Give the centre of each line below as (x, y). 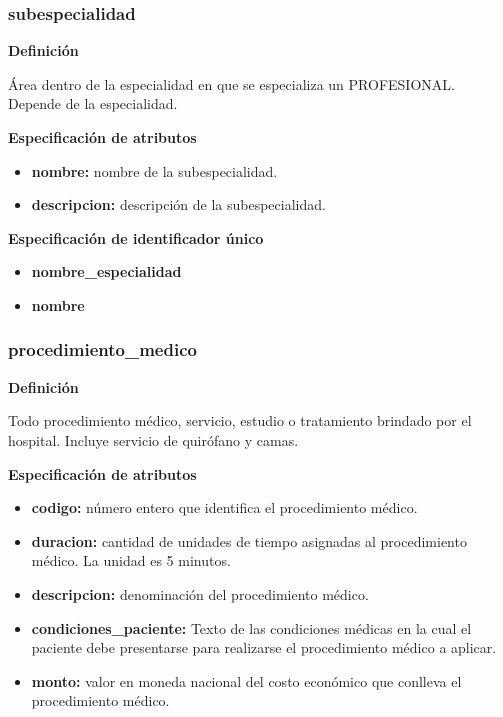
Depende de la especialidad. (93, 103)
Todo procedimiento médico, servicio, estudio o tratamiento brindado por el (240, 420)
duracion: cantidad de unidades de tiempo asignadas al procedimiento (249, 540)
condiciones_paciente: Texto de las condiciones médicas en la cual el (251, 627)
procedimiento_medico (102, 349)
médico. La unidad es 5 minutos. (131, 560)
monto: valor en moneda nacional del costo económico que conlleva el (246, 680)
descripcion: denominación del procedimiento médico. (200, 593)
